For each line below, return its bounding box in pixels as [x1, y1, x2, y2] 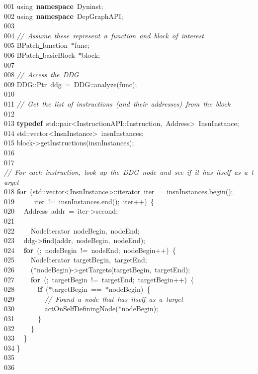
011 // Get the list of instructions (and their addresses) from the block [4, 98, 231, 109]
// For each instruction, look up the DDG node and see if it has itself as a [4, 167, 248, 177]
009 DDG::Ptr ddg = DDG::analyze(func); [4, 79, 137, 89]
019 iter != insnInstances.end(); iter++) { [4, 196, 154, 206]
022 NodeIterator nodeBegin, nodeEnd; [4, 225, 140, 236]
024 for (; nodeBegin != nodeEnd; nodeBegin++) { [4, 245, 176, 255]
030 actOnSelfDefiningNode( [4, 303, 118, 314]
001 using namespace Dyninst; [4, 1, 103, 11]
